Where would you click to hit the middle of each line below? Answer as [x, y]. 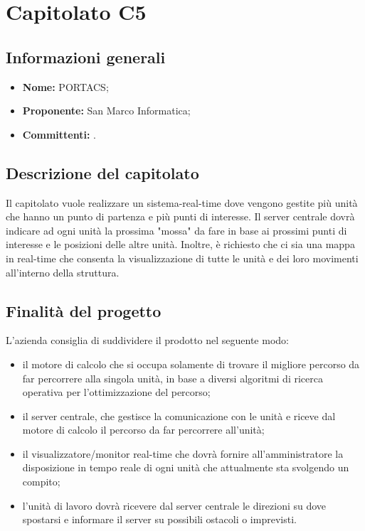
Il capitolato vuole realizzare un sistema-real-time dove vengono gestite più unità [182, 202]
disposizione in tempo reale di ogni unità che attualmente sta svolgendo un [186, 467]
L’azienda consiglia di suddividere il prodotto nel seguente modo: [147, 340]
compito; [41, 482]
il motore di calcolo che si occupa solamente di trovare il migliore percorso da [191, 364]
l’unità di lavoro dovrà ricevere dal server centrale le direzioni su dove [174, 505]
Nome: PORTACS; [65, 86]
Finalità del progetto [84, 310]
